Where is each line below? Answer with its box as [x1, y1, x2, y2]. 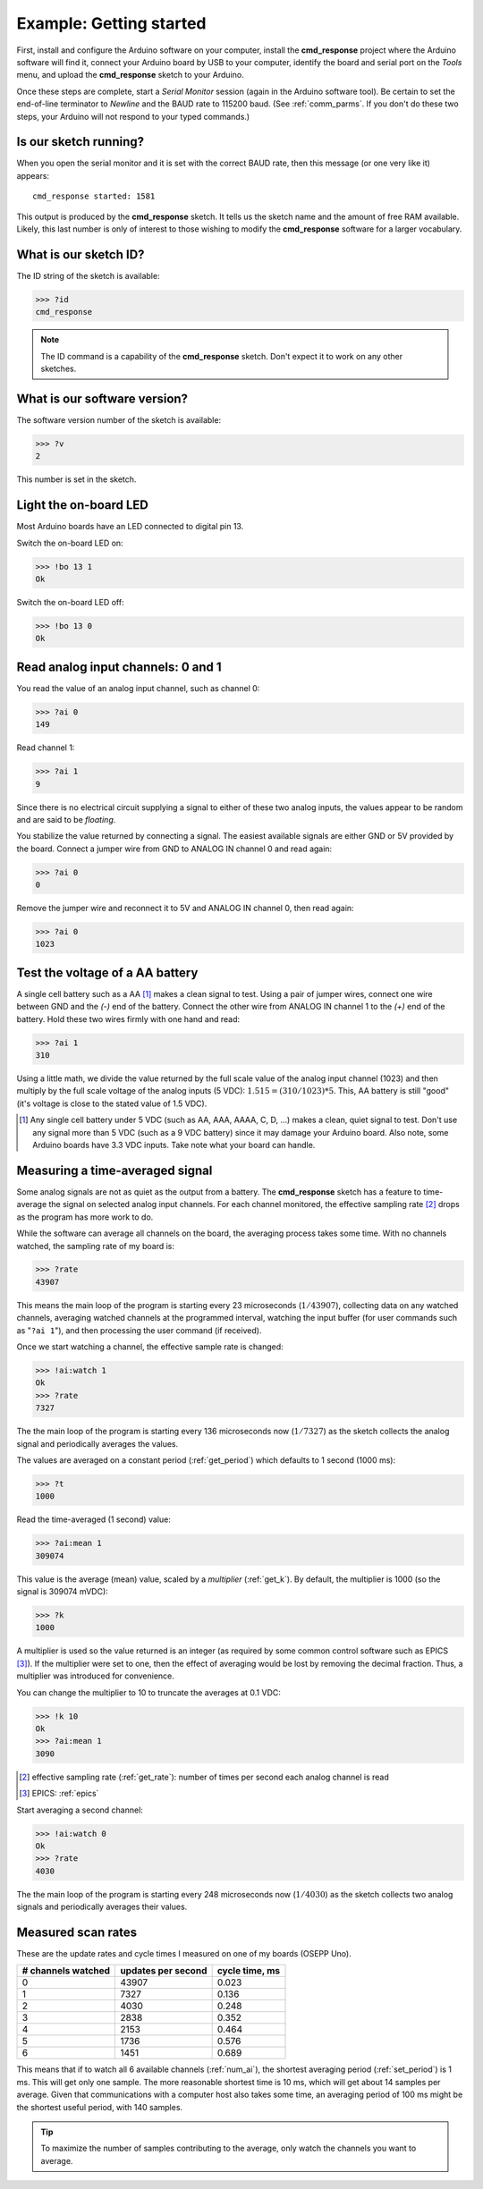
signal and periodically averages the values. [16, 1438, 179, 1449]
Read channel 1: [16, 742, 75, 753]
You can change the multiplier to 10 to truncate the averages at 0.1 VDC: [16, 1686, 281, 1698]
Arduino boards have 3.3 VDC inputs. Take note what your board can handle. [32, 1140, 316, 1151]
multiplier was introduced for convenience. [16, 1670, 174, 1681]
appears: [16, 170, 49, 181]
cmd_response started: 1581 [32, 191, 156, 201]
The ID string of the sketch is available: [16, 270, 160, 281]
